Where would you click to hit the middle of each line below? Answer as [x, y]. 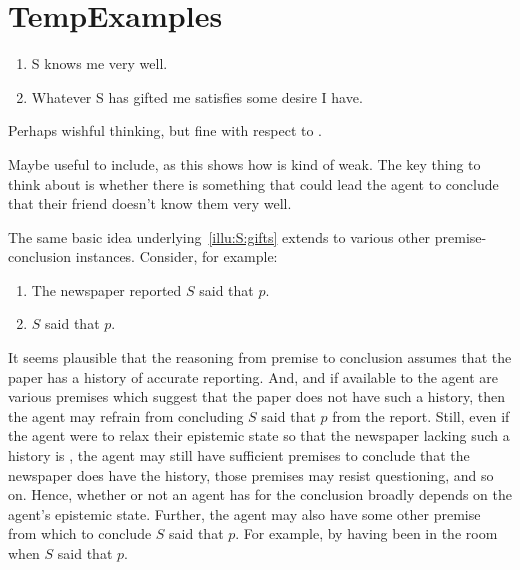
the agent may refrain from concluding [126, 415]
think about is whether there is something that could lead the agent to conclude [253, 183]
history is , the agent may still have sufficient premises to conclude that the [239, 455]
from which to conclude [80, 533]
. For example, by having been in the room [366, 533]
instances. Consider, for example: [176, 256]
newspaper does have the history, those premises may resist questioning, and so [251, 474]
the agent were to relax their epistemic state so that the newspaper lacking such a [259, 435]
